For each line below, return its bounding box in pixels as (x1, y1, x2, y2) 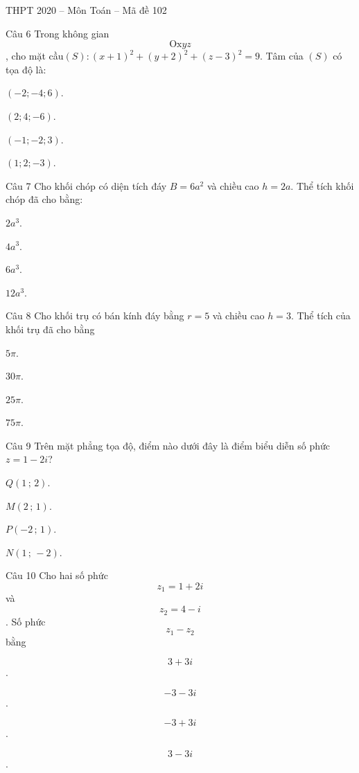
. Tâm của (260, 48, 304, 63)
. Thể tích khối (290, 178, 354, 193)
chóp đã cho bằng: (6, 192, 83, 206)
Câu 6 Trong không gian (6, 26, 110, 40)
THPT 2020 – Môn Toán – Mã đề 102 (6, 3, 167, 17)
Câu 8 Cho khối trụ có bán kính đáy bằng (6, 308, 184, 323)
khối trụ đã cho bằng (6, 321, 95, 336)
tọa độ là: (6, 62, 46, 76)
